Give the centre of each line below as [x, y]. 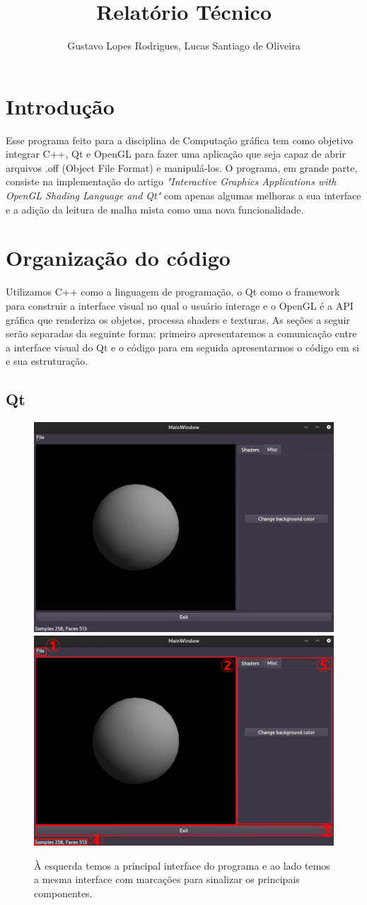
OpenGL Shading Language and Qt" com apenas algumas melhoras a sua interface [183, 195]
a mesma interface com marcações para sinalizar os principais [167, 879]
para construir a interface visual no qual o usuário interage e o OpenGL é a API [180, 305]
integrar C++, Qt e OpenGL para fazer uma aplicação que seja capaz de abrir [176, 154]
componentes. [63, 893]
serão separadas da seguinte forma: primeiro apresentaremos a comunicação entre [181, 333]
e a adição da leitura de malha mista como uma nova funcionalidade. [155, 209]
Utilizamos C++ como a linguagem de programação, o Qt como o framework [173, 292]
